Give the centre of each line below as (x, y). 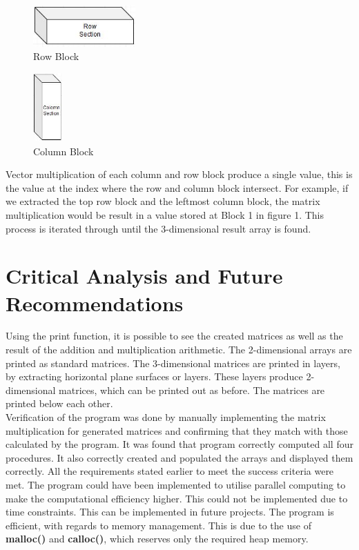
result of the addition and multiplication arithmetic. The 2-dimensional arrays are (179, 350)
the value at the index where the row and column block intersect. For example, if (177, 187)
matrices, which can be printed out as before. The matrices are (192, 390)
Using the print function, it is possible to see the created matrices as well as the (174, 336)
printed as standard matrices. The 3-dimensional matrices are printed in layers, (173, 363)
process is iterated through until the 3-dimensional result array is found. (158, 228)
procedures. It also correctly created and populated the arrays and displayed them (179, 457)
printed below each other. (59, 403)
